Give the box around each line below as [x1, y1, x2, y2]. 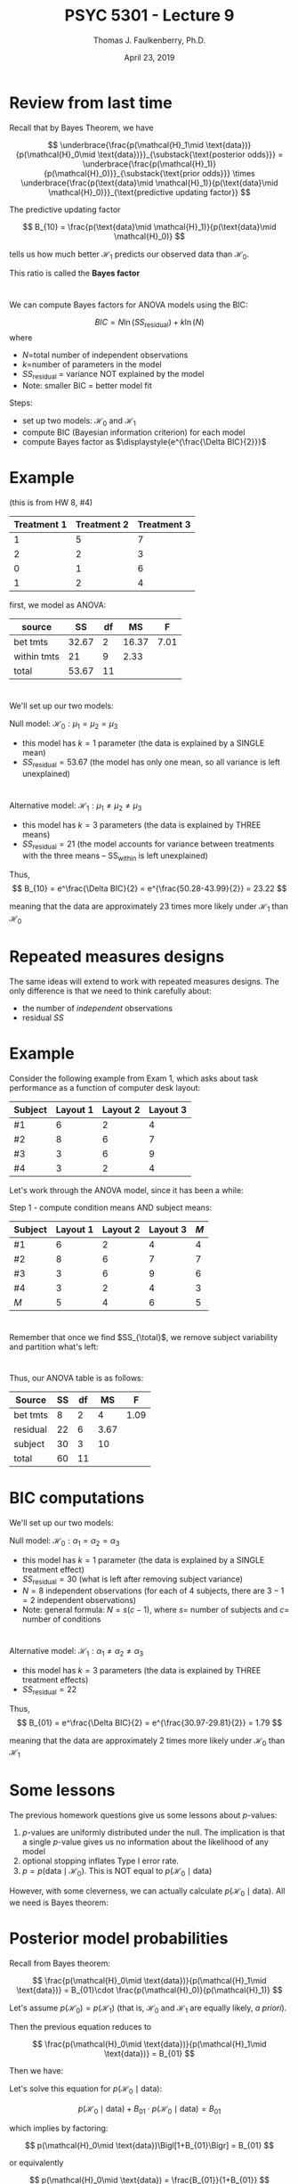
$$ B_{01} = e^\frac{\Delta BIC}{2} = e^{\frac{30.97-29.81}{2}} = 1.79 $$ [16, 1717, 283, 1728]
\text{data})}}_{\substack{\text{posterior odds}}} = [97, 149, 284, 160]
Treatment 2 [75, 519, 129, 530]
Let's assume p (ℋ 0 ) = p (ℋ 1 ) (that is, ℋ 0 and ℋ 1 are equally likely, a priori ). [9, 2002, 287, 2015]
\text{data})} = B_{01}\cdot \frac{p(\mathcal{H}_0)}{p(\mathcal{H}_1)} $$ [16, 1984, 283, 1995]
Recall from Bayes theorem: [9, 1958, 111, 1968]
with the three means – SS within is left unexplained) [21, 850, 209, 863]
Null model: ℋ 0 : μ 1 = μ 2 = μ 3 [9, 718, 118, 731]
